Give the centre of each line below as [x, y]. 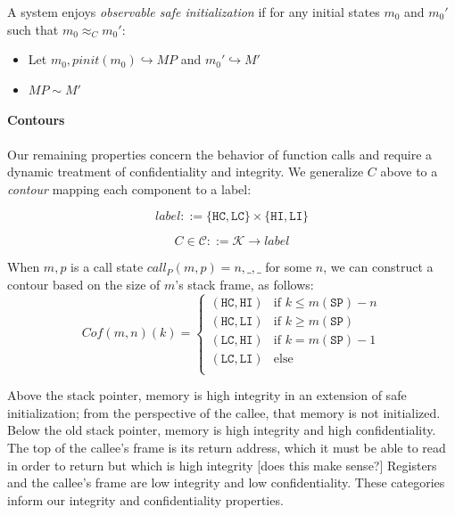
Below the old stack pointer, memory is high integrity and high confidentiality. [222, 430]
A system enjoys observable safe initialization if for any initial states [194, 12]
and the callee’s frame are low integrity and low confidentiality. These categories [226, 482]
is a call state [107, 267]
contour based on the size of [84, 284]
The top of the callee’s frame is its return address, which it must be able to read [227, 447]
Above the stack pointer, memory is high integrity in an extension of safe [207, 395]
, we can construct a [378, 267]
